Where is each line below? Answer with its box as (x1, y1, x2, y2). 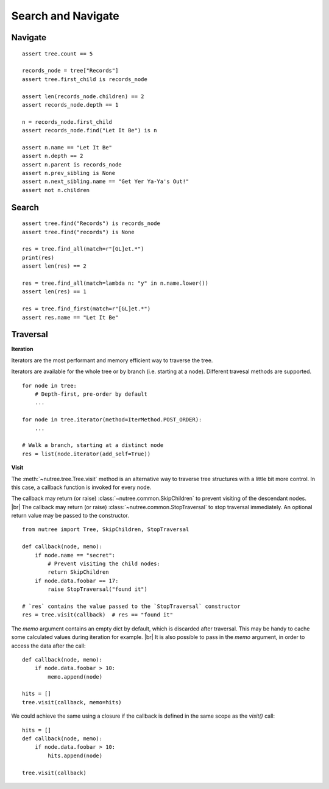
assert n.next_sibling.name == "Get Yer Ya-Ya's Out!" (22, 178, 189, 185)
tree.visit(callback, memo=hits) (22, 699, 122, 705)
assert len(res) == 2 (22, 263, 87, 270)
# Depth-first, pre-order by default (34, 390, 147, 398)
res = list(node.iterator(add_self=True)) (22, 450, 151, 457)
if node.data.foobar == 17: (34, 577, 119, 584)
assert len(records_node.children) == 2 (22, 93, 144, 100)
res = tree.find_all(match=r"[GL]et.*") (22, 246, 144, 252)
